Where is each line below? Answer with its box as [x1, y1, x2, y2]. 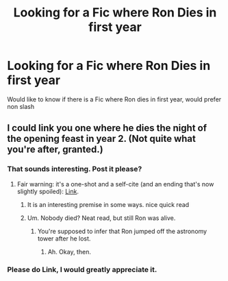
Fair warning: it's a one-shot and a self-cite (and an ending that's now [16, 180, 214, 188]
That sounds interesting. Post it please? [7, 164, 142, 174]
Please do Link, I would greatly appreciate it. [7, 265, 157, 274]
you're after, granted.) [7, 144, 104, 156]
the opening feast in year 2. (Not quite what [7, 133, 197, 145]
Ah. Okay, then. [47, 247, 91, 256]
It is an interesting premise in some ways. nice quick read [27, 200, 190, 208]
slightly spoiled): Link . [16, 187, 79, 195]
